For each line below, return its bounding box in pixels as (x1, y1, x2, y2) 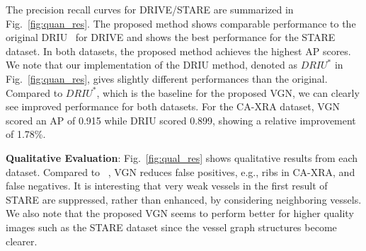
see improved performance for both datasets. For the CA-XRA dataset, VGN (6, 99, 340, 114)
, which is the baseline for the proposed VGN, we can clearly (96, 85, 360, 100)
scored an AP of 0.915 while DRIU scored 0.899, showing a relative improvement (6, 112, 356, 127)
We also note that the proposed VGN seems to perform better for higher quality (6, 206, 354, 221)
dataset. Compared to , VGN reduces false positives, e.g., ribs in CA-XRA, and (6, 164, 355, 179)
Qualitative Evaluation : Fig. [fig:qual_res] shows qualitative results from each (6, 150, 358, 165)
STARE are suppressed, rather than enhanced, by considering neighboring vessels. (6, 192, 362, 206)
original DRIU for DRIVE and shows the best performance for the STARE (6, 30, 336, 45)
